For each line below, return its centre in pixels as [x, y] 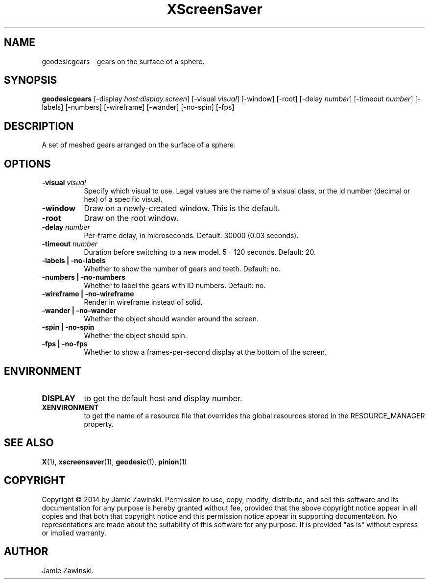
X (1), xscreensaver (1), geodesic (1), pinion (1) [114, 462]
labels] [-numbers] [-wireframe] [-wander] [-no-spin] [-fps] [138, 107]
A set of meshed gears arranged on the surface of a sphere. [139, 145]
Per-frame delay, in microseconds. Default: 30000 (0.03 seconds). [191, 236]
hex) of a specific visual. [123, 199]
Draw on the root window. [131, 218]
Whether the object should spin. [135, 336]
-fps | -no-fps [65, 344]
